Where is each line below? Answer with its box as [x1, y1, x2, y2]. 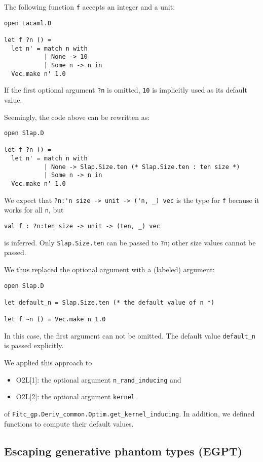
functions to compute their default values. [4, 418, 134, 429]
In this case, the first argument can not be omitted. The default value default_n [4, 330, 255, 341]
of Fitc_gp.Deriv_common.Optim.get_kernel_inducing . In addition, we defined [4, 408, 255, 418]
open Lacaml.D [4, 19, 52, 27]
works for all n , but [4, 204, 64, 215]
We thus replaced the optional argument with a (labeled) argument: [4, 264, 215, 274]
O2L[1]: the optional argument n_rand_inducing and [16, 374, 181, 385]
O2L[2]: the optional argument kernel [16, 391, 135, 402]
